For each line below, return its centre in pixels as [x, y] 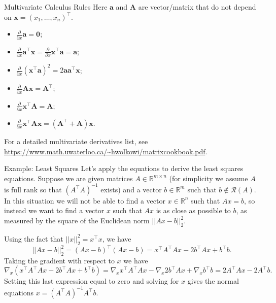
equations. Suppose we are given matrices [68, 178]
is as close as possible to [193, 210]
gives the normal [213, 281]
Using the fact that [34, 238]
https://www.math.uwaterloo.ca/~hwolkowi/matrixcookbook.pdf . [106, 151]
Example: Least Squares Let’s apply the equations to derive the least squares [124, 168]
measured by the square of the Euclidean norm [77, 220]
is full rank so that [33, 189]
